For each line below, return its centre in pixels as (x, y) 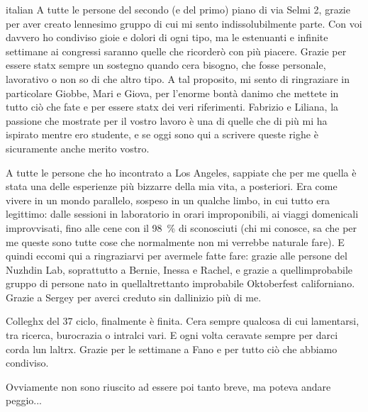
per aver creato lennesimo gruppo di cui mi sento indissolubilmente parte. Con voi (184, 23)
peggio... (24, 400)
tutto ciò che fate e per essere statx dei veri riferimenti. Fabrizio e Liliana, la (172, 107)
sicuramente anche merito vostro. (78, 148)
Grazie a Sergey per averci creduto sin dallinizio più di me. (134, 297)
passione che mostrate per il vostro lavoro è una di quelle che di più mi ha (167, 120)
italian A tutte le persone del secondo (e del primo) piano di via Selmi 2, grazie (178, 9)
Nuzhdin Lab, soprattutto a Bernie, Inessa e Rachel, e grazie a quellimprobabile (179, 269)
